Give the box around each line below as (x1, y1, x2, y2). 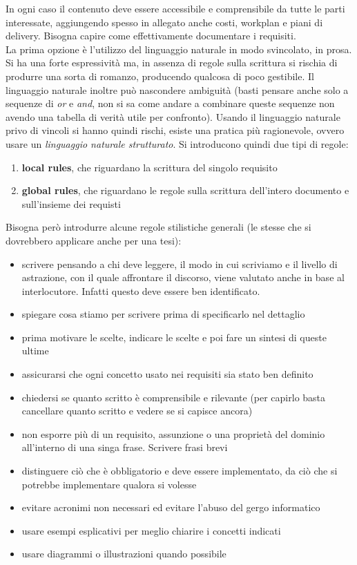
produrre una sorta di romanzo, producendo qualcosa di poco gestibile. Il (6, 68, 314, 83)
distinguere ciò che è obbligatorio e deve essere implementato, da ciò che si (21, 463, 338, 478)
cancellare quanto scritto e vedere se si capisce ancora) (21, 403, 253, 418)
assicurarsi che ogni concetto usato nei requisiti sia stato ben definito (21, 367, 313, 381)
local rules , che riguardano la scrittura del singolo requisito (21, 160, 278, 174)
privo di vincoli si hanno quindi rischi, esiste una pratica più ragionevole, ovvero (6, 123, 345, 137)
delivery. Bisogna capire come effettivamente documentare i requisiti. (6, 28, 296, 43)
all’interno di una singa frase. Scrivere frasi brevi (21, 440, 228, 454)
